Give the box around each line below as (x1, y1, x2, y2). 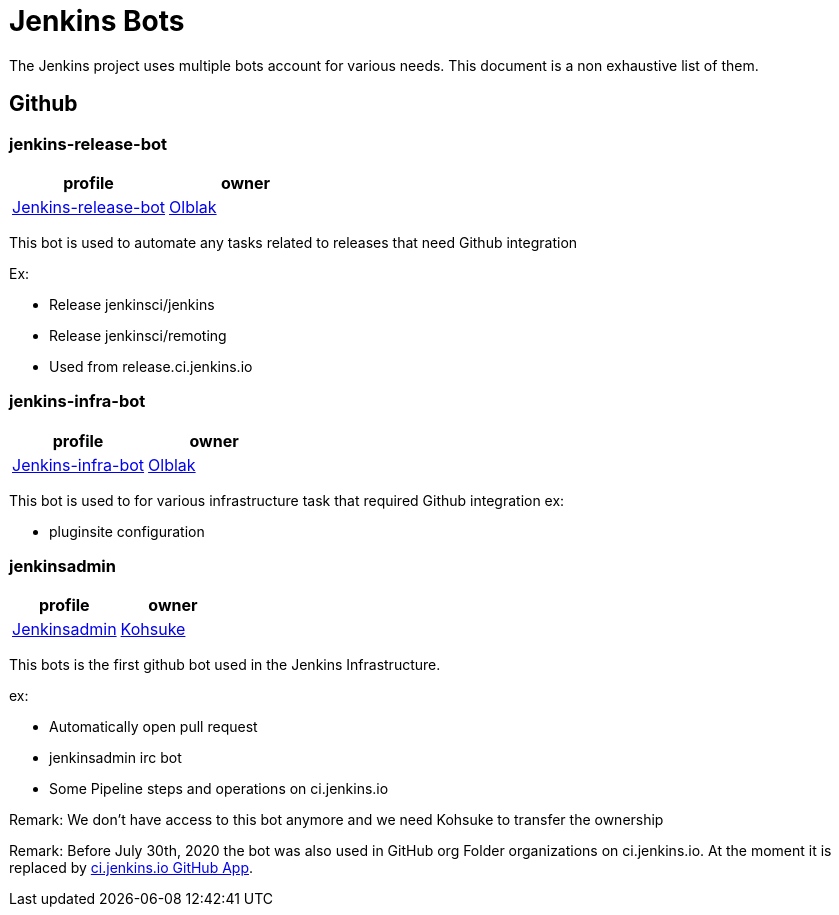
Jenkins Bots (9, 4, 185, 38)
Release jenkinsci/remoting (49, 326, 227, 344)
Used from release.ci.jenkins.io (49, 357, 253, 375)
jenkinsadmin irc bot (49, 749, 182, 767)
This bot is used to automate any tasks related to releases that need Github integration (9, 233, 578, 251)
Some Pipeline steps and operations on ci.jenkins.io (49, 780, 389, 798)
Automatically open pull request (49, 718, 258, 736)
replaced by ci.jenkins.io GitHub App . (9, 859, 254, 877)
